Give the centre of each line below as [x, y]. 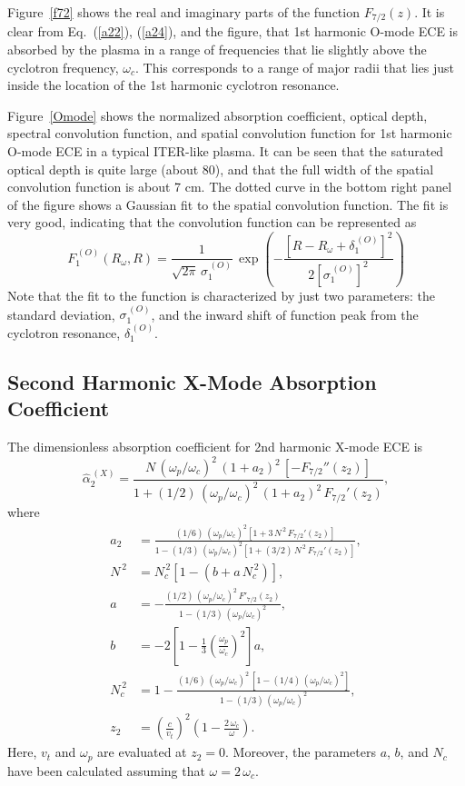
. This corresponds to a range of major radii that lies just [295, 67]
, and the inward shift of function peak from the [285, 314]
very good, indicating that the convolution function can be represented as [212, 222]
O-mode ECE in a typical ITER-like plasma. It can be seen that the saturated [226, 151]
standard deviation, [61, 314]
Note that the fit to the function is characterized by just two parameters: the [221, 295]
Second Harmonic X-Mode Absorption [192, 381]
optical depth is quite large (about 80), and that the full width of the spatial [221, 169]
